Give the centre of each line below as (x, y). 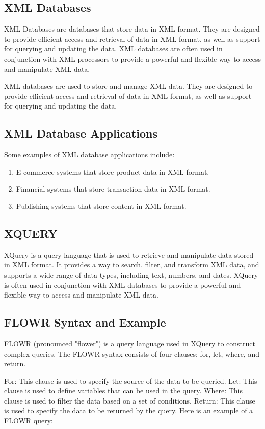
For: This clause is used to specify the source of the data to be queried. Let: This (131, 380)
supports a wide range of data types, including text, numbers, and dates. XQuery (131, 274)
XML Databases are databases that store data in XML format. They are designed (132, 29)
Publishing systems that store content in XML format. (101, 206)
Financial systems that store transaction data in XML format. (113, 189)
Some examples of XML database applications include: (89, 155)
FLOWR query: (29, 421)
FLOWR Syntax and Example (85, 322)
